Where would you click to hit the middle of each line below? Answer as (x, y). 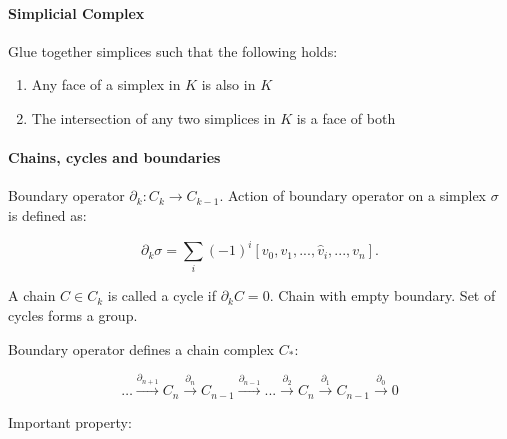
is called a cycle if (161, 295)
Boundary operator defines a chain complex (141, 348)
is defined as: (47, 214)
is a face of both (346, 117)
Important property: (70, 421)
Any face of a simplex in (106, 84)
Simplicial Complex (76, 12)
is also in (228, 84)
